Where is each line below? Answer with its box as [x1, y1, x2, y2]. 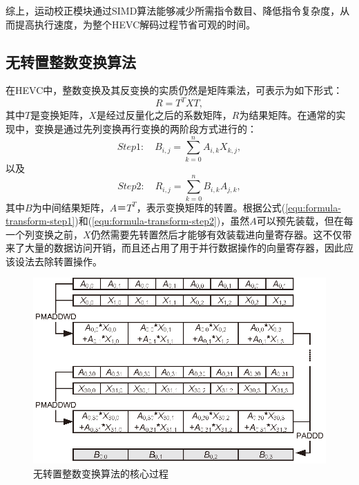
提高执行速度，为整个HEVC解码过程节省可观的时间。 [14, 17, 256, 31]
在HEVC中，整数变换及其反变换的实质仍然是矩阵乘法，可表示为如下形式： [6, 83, 343, 97]
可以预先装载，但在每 [256, 213, 353, 228]
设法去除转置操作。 [14, 254, 102, 268]
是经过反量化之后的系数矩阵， [96, 108, 232, 122]
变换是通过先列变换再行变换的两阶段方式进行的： [34, 122, 257, 136]
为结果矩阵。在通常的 [239, 108, 336, 122]
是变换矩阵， [30, 108, 89, 122]
